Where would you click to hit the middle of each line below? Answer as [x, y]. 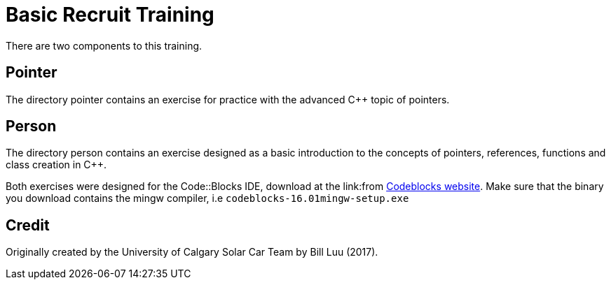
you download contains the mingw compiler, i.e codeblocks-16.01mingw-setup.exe [207, 198]
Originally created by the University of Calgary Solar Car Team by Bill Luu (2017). [192, 252]
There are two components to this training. [104, 45]
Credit [28, 225]
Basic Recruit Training [110, 15]
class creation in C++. [56, 165]
